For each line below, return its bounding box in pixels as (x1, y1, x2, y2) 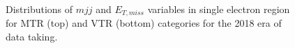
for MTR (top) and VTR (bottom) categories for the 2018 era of (6, 16, 282, 30)
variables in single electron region (147, 2, 290, 16)
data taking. (6, 29, 58, 44)
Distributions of (6, 2, 73, 16)
